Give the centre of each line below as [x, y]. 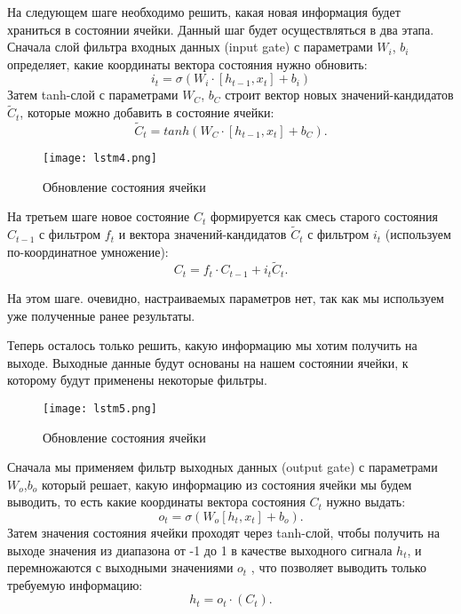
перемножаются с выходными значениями [120, 567]
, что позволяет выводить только [338, 567]
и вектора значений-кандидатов [203, 234]
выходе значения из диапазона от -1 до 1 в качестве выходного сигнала [200, 550]
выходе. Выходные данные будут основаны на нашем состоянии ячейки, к [208, 362]
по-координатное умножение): [88, 251]
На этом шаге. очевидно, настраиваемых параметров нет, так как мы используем [226, 297]
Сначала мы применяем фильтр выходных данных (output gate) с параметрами [223, 467]
